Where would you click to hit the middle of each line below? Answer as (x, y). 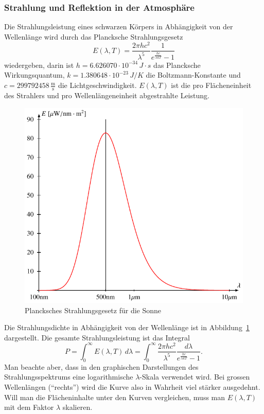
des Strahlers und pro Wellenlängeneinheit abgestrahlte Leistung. (107, 95)
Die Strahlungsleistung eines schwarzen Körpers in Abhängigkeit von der (119, 26)
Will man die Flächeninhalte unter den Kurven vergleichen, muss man (115, 397)
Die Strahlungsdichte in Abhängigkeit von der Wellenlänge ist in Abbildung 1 (127, 327)
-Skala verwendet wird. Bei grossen (195, 377)
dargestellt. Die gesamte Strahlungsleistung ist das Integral (97, 337)
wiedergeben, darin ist (39, 65)
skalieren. (77, 407)
